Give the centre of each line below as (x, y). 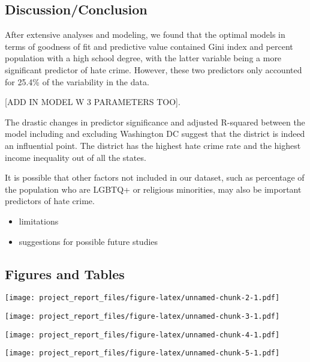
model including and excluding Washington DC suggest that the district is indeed (155, 134)
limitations (39, 221)
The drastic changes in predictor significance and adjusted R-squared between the (155, 122)
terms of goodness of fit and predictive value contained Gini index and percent (149, 46)
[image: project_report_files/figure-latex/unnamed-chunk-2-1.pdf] (142, 298)
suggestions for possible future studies (88, 241)
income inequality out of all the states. (76, 157)
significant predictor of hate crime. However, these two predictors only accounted (154, 69)
